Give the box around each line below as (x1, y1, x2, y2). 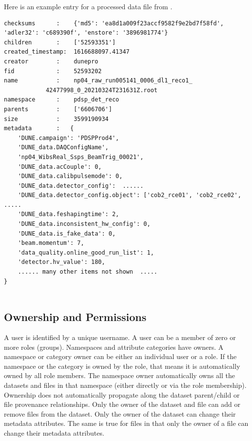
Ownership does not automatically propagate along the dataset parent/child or (4, 389, 240, 400)
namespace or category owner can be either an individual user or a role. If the (4, 351, 237, 361)
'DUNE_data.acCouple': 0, (18, 163, 102, 170)
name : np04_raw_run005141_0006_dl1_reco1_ (4, 77, 193, 84)
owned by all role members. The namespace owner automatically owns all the (4, 370, 235, 381)
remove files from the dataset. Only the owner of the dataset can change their (4, 408, 236, 419)
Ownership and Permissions (4, 309, 147, 324)
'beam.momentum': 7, (18, 240, 84, 247)
